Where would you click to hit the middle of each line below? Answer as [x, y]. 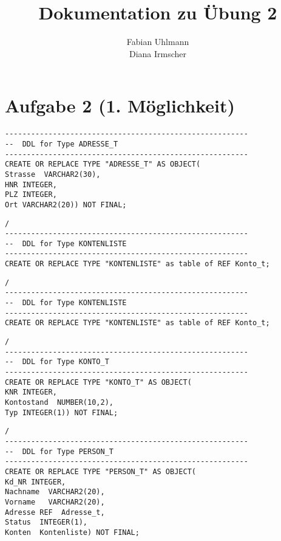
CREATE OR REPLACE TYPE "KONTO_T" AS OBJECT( [98, 382]
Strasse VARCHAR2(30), [53, 174]
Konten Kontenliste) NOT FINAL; [72, 532]
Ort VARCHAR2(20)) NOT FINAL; [66, 205]
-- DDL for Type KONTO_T [57, 362]
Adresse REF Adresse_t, [55, 512]
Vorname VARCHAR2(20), [55, 502]
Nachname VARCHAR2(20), [55, 492]
